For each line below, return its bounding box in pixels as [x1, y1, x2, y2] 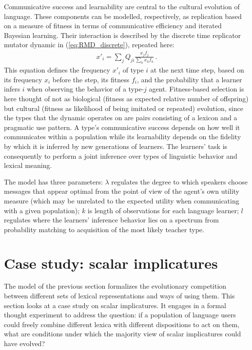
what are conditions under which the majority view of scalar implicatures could [4, 329, 241, 339]
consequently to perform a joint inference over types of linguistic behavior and [4, 150, 237, 161]
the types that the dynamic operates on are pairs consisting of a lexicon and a [4, 112, 237, 123]
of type [122, 65, 144, 75]
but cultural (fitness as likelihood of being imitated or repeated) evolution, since [4, 103, 243, 113]
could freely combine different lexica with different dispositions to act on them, [4, 319, 239, 329]
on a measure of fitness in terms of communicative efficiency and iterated [4, 20, 222, 31]
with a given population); [4, 205, 80, 215]
